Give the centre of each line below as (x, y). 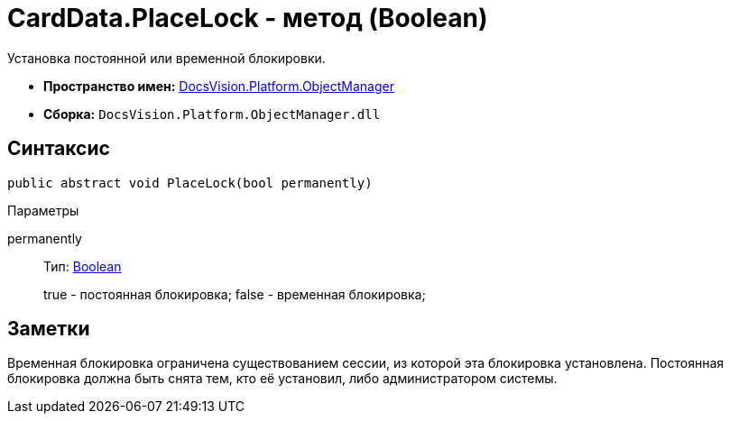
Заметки (49, 329)
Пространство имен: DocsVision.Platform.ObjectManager (219, 86)
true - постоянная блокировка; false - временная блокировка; (235, 294)
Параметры (43, 210)
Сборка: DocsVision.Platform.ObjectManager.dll (212, 114)
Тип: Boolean (83, 266)
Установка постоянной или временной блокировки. (166, 58)
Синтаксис (59, 149)
